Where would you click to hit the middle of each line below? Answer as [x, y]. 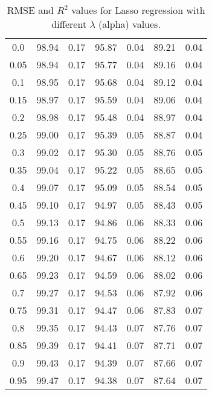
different [69, 24]
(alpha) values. [130, 24]
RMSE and [30, 10]
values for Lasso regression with [138, 10]
